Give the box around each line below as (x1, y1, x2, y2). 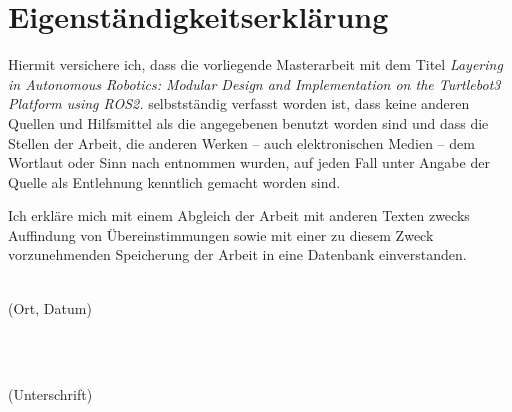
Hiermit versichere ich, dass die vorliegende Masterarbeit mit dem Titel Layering (8, 54, 503, 75)
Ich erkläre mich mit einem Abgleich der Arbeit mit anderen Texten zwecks (8, 205, 470, 226)
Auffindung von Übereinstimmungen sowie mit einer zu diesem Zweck (8, 224, 434, 245)
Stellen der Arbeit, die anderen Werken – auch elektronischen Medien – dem (8, 132, 475, 153)
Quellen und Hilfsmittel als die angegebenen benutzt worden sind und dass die (8, 112, 489, 133)
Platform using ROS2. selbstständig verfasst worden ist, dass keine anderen (8, 93, 470, 114)
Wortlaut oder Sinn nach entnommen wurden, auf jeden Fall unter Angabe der (8, 152, 490, 173)
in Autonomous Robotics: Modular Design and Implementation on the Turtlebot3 (8, 73, 501, 94)
